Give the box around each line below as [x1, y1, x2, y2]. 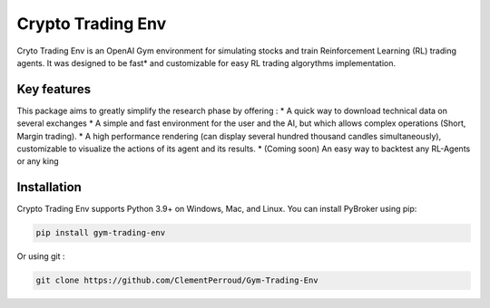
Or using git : [16, 251, 65, 262]
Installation [16, 179, 82, 195]
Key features [16, 82, 91, 97]
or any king [16, 156, 59, 167]
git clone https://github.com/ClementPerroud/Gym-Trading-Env [35, 275, 318, 285]
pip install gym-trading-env [35, 227, 166, 238]
